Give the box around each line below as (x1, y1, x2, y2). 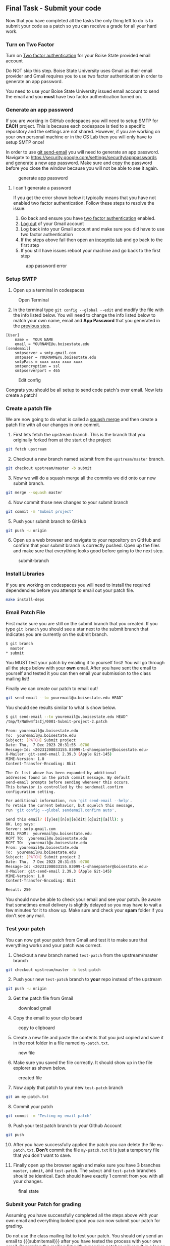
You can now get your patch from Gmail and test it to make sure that (6, 937, 148, 943)
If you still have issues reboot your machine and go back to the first (20, 248, 161, 254)
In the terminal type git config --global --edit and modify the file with (13, 307, 164, 313)
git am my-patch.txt (6, 1094, 49, 1100)
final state (18, 1188, 39, 1194)
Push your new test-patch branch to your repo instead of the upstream (13, 976, 162, 983)
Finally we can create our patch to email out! (6, 686, 98, 692)
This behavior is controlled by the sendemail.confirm (6, 784, 124, 789)
